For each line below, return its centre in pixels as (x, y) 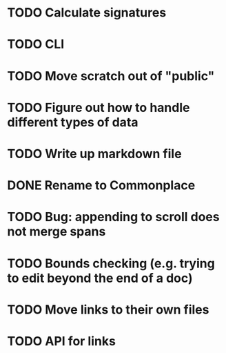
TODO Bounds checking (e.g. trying (111, 263)
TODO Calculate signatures (87, 13)
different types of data (73, 122)
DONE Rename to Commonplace (101, 185)
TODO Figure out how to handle (99, 107)
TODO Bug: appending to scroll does (113, 217)
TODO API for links (61, 341)
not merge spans (56, 232)
